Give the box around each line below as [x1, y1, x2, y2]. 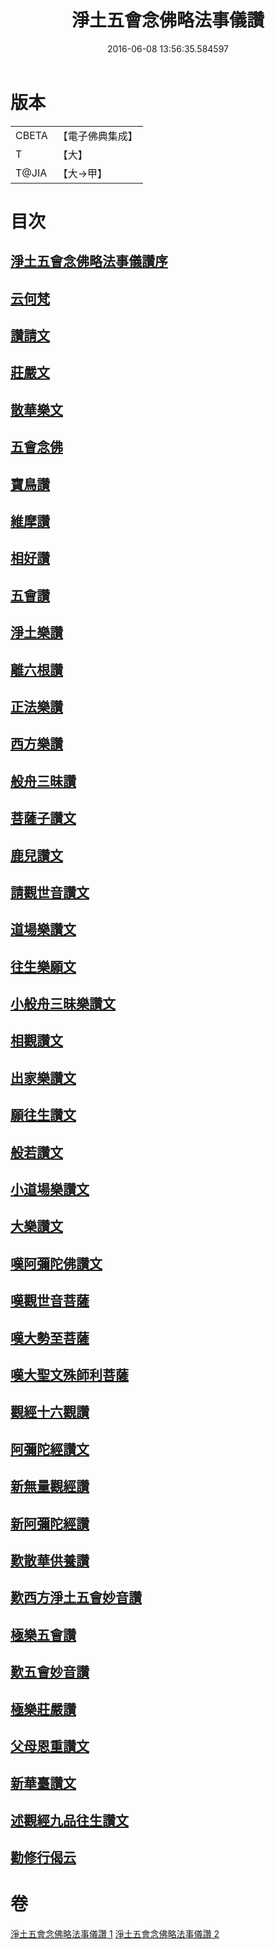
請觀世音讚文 [10, 884, 90, 901]
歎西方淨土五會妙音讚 [10, 1589, 142, 1606]
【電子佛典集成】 [57, 129, 138, 143]
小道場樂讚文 [10, 1181, 90, 1198]
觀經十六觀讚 [10, 1404, 90, 1421]
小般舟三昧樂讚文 [10, 996, 116, 1013]
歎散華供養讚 [10, 1552, 90, 1569]
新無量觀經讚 [10, 1478, 90, 1495]
